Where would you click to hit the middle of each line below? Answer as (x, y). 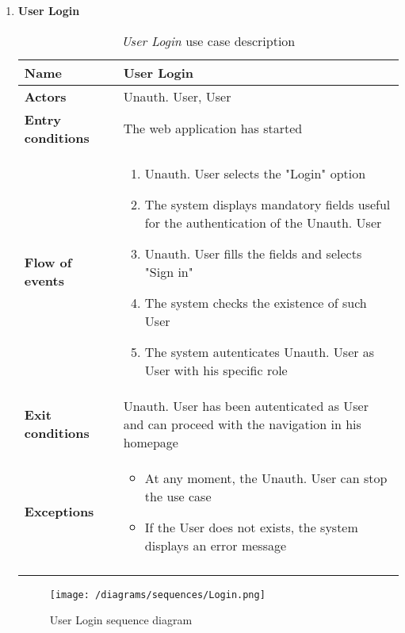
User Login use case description (208, 40)
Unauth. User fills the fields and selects (253, 253)
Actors (45, 96)
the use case (178, 496)
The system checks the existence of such (256, 302)
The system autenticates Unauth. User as (260, 351)
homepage (151, 442)
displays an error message (216, 545)
